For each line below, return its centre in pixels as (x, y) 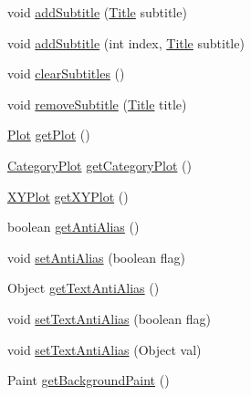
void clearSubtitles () (66, 73)
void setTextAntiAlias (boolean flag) (110, 318)
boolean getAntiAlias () (73, 227)
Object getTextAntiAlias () (84, 288)
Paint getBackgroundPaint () (89, 380)
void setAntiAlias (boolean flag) (97, 257)
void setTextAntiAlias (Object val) (105, 349)
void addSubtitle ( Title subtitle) (97, 12)
